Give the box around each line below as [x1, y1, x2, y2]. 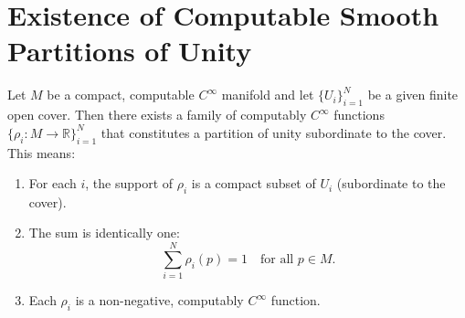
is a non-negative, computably [75, 291, 244, 310]
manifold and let [221, 85, 314, 104]
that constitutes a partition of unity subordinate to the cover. [100, 122, 447, 142]
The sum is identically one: [28, 223, 180, 242]
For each [28, 174, 77, 193]
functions [333, 105, 385, 124]
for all [259, 252, 294, 266]
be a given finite [367, 85, 459, 104]
